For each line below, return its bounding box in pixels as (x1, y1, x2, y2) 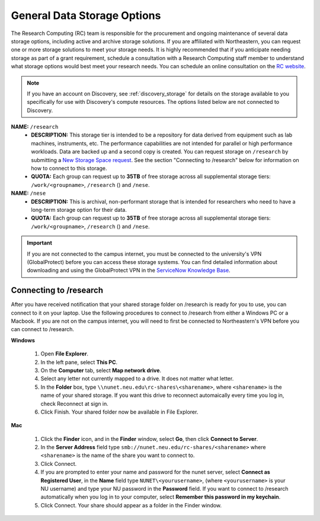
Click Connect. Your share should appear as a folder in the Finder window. (40, 501, 222, 509)
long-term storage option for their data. (31, 206, 127, 213)
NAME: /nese (11, 190, 46, 197)
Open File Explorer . (40, 350, 89, 357)
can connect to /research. (11, 326, 74, 333)
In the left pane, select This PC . (40, 358, 118, 366)
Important (27, 239, 53, 246)
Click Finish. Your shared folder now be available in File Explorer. (40, 408, 199, 415)
